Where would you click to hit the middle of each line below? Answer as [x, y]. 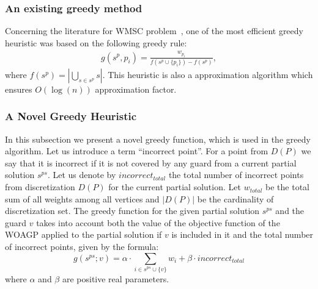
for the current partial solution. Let [175, 187]
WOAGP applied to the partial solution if [83, 234]
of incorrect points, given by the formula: [82, 247]
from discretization [40, 187]
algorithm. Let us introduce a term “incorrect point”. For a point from [137, 151]
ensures [19, 89]
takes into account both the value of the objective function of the [158, 222]
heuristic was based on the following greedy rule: [96, 42]
